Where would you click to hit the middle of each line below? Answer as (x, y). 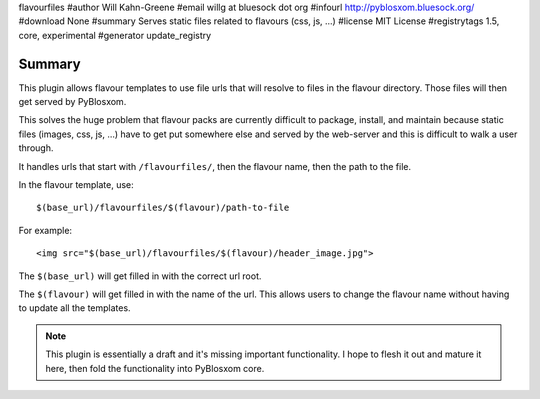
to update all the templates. (74, 308)
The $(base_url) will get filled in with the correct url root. (140, 276)
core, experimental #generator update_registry (115, 35)
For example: (45, 230)
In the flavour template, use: (76, 185)
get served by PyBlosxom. (72, 102)
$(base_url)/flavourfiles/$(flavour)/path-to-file (163, 208)
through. (36, 148)
